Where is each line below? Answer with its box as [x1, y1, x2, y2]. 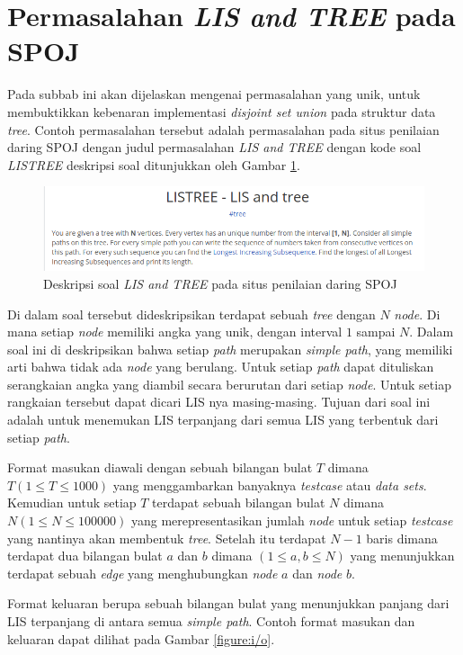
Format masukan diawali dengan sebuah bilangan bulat [7, 458, 313, 477]
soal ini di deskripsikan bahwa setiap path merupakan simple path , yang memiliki [7, 339, 453, 358]
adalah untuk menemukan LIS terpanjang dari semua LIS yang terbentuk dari [7, 410, 439, 429]
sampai [356, 322, 396, 341]
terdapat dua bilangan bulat [7, 546, 163, 565]
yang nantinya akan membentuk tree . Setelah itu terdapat [7, 528, 326, 547]
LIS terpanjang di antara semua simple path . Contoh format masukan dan [7, 612, 415, 630]
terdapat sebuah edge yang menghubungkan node [7, 563, 278, 582]
